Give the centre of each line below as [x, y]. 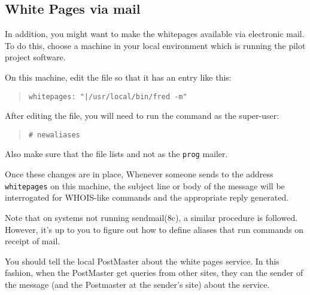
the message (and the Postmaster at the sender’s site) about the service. [137, 284]
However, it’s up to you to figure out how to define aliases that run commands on [154, 229]
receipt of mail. [33, 241]
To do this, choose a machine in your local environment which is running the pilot [155, 45]
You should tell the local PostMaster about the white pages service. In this [142, 261]
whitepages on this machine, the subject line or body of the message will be [145, 185]
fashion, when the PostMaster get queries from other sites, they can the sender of [154, 273]
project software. [35, 57]
